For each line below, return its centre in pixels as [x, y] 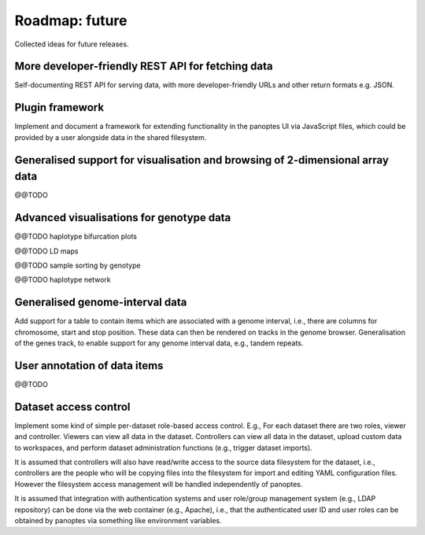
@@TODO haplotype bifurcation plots [76, 237]
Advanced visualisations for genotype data [123, 218]
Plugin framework [59, 107]
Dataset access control [72, 406]
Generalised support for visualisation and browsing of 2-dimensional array [202, 160]
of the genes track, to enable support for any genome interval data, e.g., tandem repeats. [159, 343]
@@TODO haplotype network [63, 280]
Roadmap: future [71, 20]
